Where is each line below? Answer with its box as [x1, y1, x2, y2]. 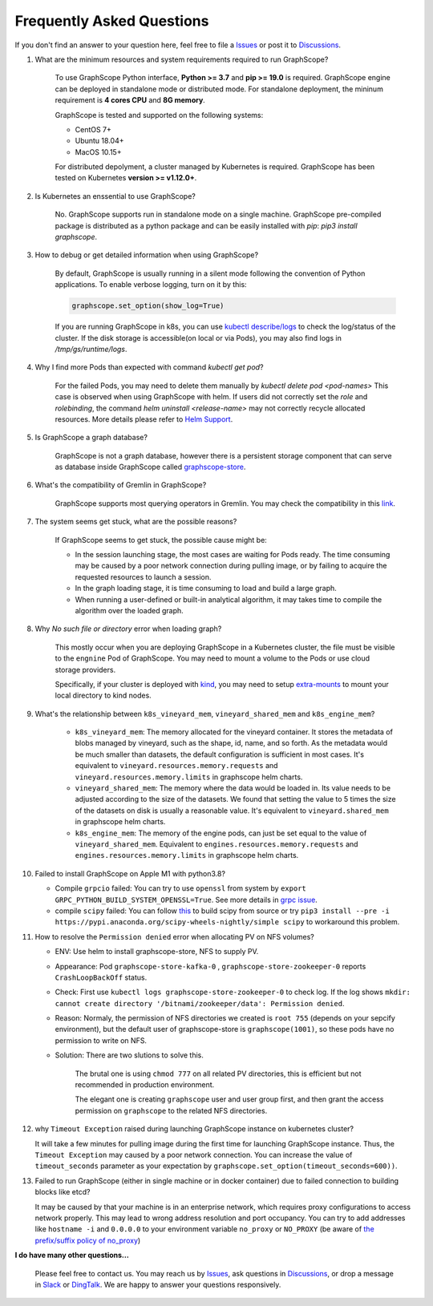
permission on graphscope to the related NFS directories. [75, 1106, 268, 1115]
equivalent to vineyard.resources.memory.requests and [75, 761, 278, 770]
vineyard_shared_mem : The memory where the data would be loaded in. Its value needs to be [75, 783, 391, 793]
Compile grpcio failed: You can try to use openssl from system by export [55, 883, 306, 893]
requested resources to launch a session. [75, 572, 212, 581]
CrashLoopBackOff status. [55, 972, 148, 982]
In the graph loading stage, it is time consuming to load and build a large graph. [75, 584, 337, 593]
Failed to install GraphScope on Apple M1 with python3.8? [34, 868, 226, 878]
